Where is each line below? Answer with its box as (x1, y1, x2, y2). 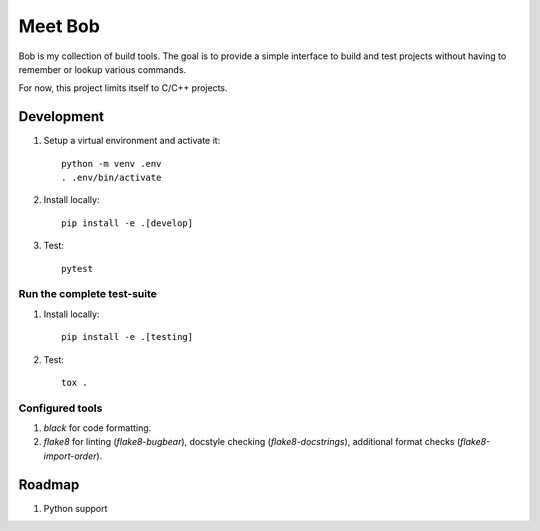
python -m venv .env (61, 158, 162, 169)
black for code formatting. (43, 422, 152, 434)
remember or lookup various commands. (18, 63, 187, 75)
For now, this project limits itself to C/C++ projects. (18, 82, 229, 94)
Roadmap (18, 476, 80, 493)
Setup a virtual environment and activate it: (43, 135, 221, 147)
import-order (43, 450, 97, 462)
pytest (61, 263, 94, 274)
